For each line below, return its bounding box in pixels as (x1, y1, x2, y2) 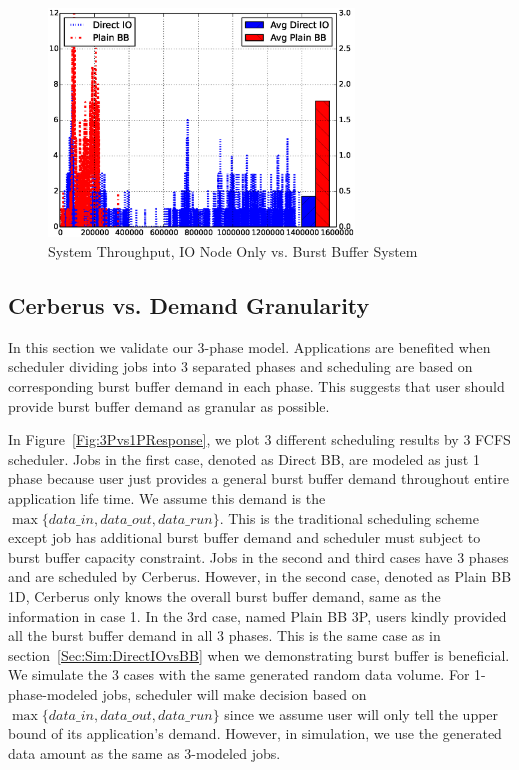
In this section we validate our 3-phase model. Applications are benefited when (8, 336, 491, 357)
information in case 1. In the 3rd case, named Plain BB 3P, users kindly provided (8, 605, 507, 626)
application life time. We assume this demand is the (8, 488, 326, 509)
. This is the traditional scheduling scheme (219, 507, 479, 528)
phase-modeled (8, 683, 98, 704)
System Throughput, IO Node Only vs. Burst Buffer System (48, 241, 418, 262)
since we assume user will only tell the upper (224, 703, 499, 724)
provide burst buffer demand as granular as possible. (8, 395, 330, 416)
